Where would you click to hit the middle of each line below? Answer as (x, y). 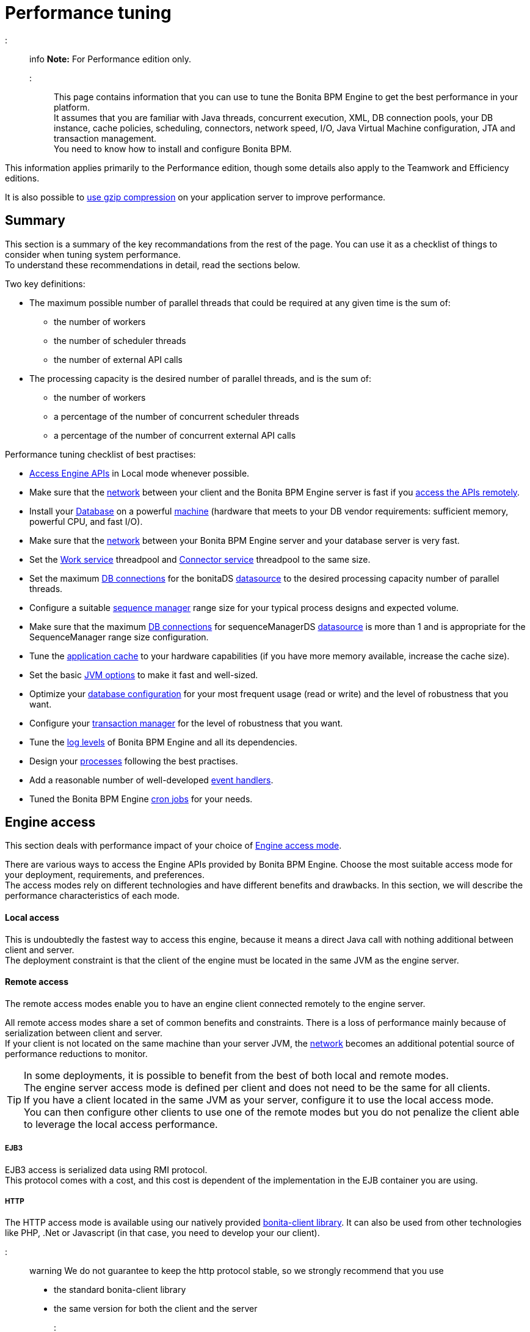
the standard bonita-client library (120, 1290)
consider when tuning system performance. (93, 254)
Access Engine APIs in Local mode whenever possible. (140, 473)
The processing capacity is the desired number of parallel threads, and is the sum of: (201, 378)
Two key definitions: (45, 284)
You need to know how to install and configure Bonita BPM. (173, 148)
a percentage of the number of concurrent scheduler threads (176, 416)
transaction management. (105, 138)
